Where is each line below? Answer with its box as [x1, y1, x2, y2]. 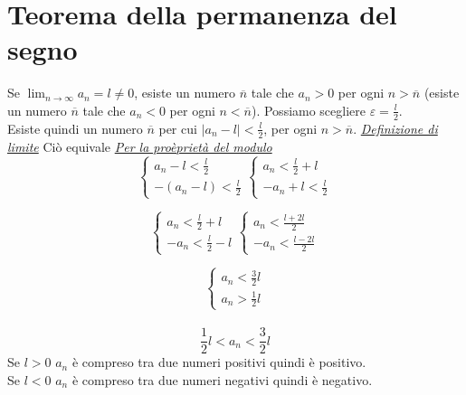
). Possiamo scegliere [251, 100, 366, 119]
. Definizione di [353, 118, 438, 137]
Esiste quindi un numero [7, 118, 143, 137]
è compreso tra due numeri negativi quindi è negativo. [71, 370, 373, 389]
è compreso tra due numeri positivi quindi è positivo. [71, 353, 366, 371]
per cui [158, 118, 197, 137]
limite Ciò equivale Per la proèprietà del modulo [7, 136, 272, 155]
